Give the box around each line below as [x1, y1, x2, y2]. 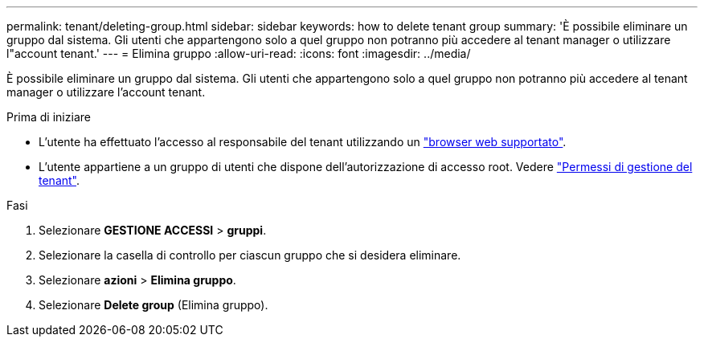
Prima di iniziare [6, 110, 91, 124]
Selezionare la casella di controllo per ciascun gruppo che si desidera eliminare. [39, 248, 461, 262]
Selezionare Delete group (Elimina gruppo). [39, 298, 268, 312]
